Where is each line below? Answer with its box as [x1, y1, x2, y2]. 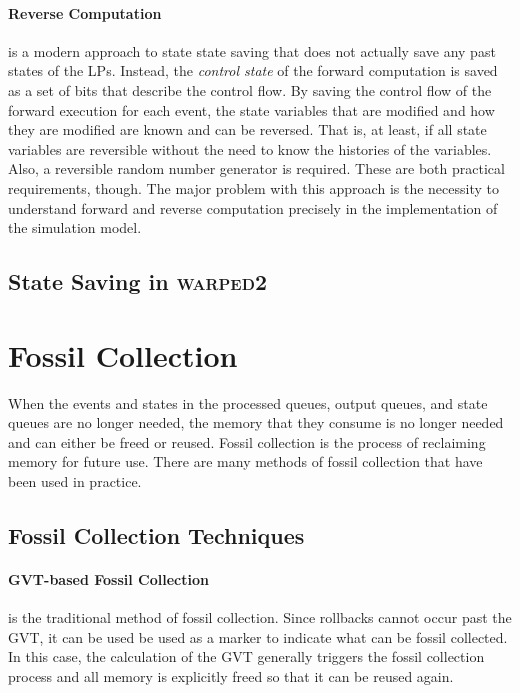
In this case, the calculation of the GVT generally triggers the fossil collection [8, 646, 485, 667]
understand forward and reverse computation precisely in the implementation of [8, 197, 498, 218]
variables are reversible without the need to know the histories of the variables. [8, 138, 492, 159]
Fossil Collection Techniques [8, 520, 305, 550]
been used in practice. [8, 471, 142, 492]
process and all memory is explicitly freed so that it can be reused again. [8, 665, 454, 686]
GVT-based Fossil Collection [8, 568, 209, 589]
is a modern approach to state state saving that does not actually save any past [8, 40, 496, 61]
